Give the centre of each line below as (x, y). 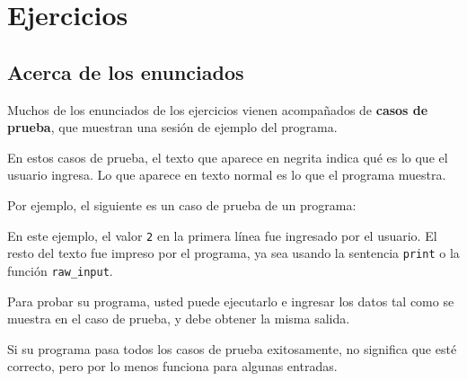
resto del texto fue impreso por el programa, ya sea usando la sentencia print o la (233, 253)
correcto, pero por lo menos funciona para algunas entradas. (172, 366)
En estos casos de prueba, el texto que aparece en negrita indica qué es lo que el (228, 157)
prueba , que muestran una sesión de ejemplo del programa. (172, 127)
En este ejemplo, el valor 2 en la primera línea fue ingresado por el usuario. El (222, 235)
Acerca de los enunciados (126, 71)
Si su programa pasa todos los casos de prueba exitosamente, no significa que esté (232, 348)
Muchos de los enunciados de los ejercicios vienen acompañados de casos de (218, 109)
